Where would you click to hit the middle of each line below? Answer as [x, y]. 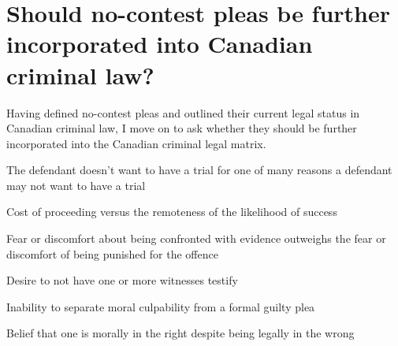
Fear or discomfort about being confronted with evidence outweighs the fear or [196, 238]
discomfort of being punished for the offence [112, 253]
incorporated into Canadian [160, 44]
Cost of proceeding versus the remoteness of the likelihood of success [172, 212]
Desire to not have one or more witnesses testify [122, 280]
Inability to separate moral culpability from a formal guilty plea [161, 306]
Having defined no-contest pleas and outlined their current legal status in [183, 112]
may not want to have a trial [76, 185]
